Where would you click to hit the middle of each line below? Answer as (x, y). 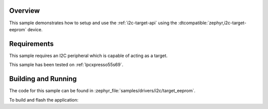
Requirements (32, 44)
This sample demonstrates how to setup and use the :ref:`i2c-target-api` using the (93, 23)
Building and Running (43, 79)
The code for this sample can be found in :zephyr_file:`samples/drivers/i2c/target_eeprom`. (102, 91)
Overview (25, 11)
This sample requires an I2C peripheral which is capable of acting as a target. (88, 55)
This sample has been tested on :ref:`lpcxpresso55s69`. (66, 65)
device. (35, 29)
